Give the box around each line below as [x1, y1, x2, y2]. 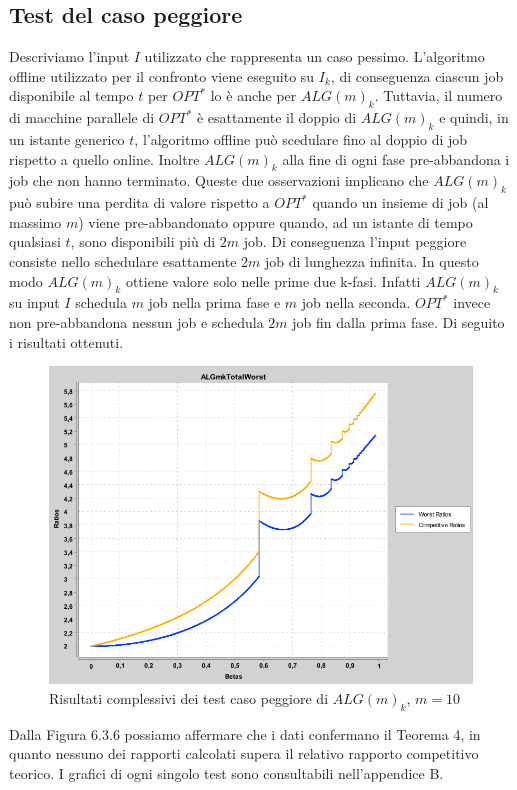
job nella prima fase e [148, 292, 281, 313]
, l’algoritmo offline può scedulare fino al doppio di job [134, 128, 468, 149]
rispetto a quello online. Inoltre [9, 148, 200, 169]
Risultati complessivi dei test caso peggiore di [49, 687, 329, 708]
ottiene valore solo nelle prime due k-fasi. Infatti [125, 270, 421, 291]
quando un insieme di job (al [312, 192, 489, 213]
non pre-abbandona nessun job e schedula [9, 311, 264, 332]
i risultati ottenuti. [9, 331, 124, 352]
